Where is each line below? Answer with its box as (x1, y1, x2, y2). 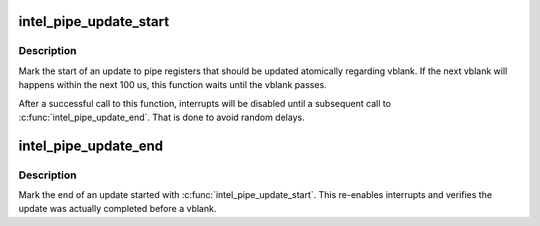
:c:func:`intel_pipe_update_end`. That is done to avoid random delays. (18, 111, 305, 123)
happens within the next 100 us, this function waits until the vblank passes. (18, 79, 327, 91)
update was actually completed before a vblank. (18, 203, 217, 215)
